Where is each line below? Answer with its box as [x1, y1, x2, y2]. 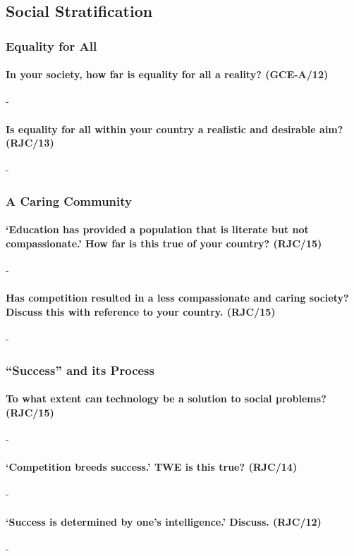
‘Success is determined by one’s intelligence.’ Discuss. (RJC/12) [6, 514, 322, 529]
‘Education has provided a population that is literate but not [6, 222, 309, 237]
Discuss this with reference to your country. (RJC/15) [6, 304, 276, 319]
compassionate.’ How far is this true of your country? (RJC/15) [6, 236, 322, 251]
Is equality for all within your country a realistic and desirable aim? [6, 121, 343, 136]
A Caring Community [6, 192, 132, 209]
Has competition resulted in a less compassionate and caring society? [6, 290, 349, 305]
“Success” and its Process [6, 361, 154, 378]
